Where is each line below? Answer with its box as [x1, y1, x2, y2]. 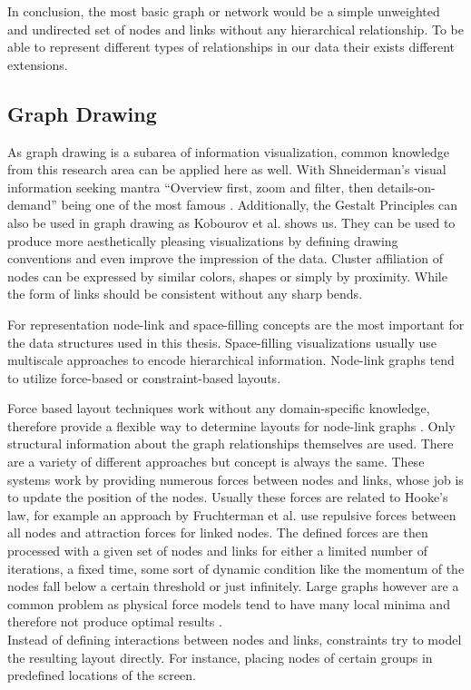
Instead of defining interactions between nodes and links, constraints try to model [7, 630, 462, 649]
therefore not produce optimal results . [7, 612, 222, 631]
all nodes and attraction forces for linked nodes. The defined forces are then [7, 523, 428, 542]
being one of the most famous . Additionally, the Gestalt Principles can [61, 195, 458, 214]
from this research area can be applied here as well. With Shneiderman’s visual [7, 160, 446, 179]
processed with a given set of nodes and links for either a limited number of [7, 541, 427, 560]
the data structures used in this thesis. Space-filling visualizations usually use [7, 332, 437, 351]
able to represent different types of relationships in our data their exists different [7, 37, 456, 56]
